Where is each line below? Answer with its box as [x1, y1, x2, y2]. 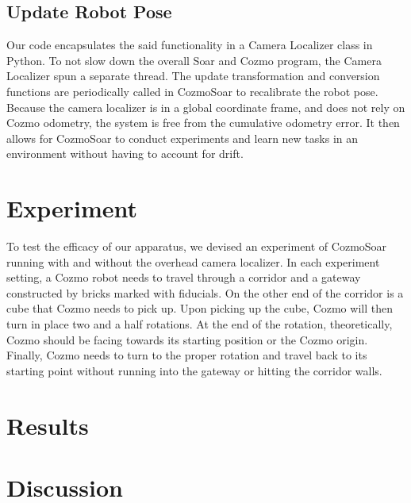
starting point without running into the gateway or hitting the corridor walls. [6, 362, 382, 378]
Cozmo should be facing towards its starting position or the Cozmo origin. [6, 331, 368, 347]
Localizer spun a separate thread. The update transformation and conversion [6, 67, 380, 84]
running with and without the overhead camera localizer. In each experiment [6, 253, 380, 270]
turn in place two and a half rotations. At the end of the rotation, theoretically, [6, 316, 393, 332]
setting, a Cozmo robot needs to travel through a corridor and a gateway [6, 269, 361, 286]
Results [6, 409, 89, 441]
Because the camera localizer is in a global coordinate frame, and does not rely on [6, 98, 405, 115]
